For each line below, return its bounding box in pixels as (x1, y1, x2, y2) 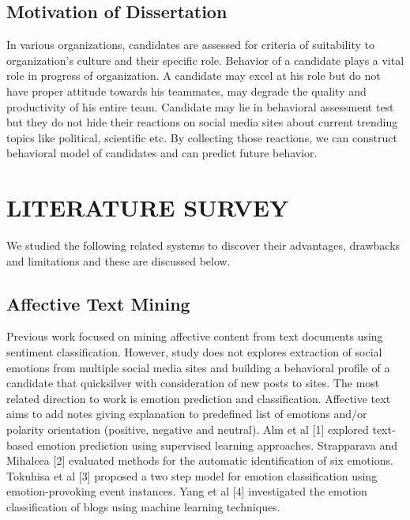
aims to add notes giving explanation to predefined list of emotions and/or (6, 405, 367, 422)
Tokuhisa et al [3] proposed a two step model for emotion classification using (6, 467, 378, 484)
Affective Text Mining (6, 291, 190, 315)
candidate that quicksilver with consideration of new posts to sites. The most (6, 375, 380, 391)
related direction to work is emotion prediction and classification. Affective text (6, 390, 391, 406)
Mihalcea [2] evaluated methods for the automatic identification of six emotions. (6, 452, 393, 469)
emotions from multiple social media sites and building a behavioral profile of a (6, 359, 390, 375)
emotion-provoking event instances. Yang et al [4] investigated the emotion (6, 483, 367, 499)
